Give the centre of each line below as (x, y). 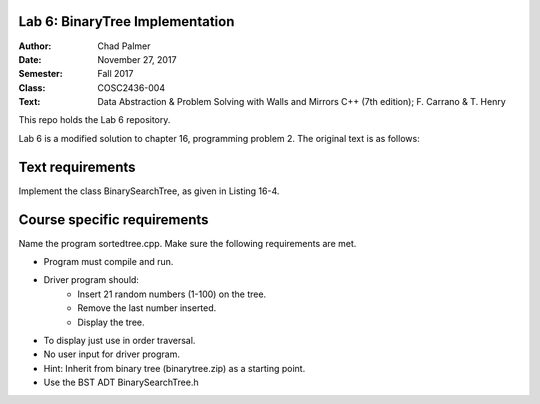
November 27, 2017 (137, 59)
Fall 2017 (115, 74)
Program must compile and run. (108, 262)
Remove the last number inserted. (147, 308)
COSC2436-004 (131, 87)
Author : (35, 46)
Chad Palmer (124, 46)
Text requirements (77, 166)
